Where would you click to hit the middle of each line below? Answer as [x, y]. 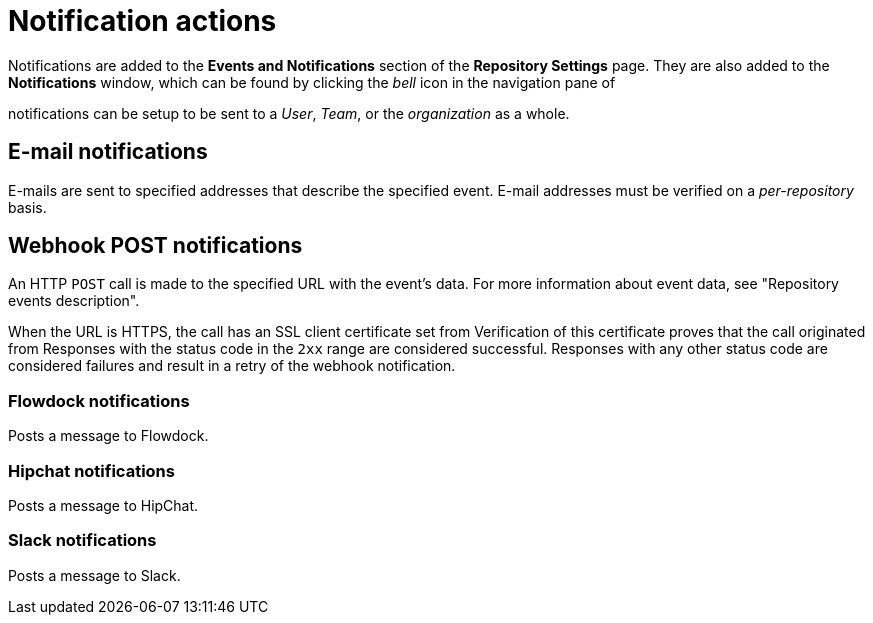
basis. [27, 207]
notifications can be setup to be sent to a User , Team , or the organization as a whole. [289, 113]
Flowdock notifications [99, 400]
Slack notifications [82, 540]
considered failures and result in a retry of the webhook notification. [232, 366]
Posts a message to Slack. [94, 575]
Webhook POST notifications [155, 246]
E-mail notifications [108, 152]
